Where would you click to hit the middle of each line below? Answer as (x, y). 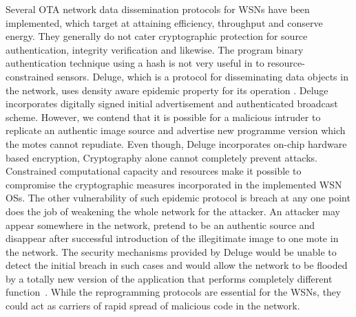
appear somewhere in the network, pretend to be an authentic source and (160, 225)
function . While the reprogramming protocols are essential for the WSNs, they (174, 292)
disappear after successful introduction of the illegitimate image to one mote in (172, 238)
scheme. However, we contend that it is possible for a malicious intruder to (163, 117)
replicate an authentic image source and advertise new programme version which (176, 130)
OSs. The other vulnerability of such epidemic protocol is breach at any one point (178, 198)
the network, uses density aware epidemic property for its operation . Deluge (167, 90)
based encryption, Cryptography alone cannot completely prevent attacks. (161, 157)
